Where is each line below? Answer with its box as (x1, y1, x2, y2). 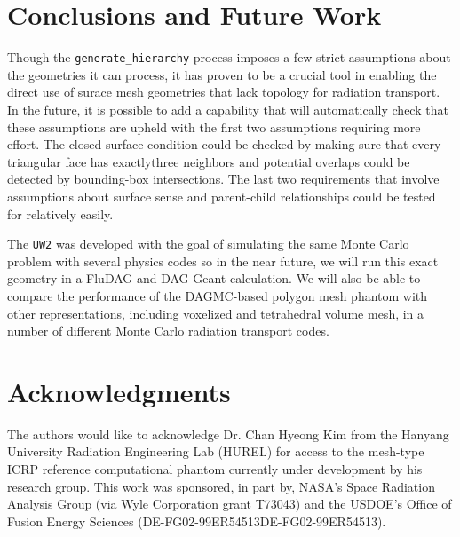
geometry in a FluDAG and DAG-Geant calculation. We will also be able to (7, 269, 421, 288)
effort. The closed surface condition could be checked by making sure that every (7, 135, 441, 154)
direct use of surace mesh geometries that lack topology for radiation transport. (7, 83, 440, 101)
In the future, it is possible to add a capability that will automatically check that (7, 99, 448, 118)
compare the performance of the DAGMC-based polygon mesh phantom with (7, 286, 428, 304)
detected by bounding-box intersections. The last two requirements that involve (7, 170, 440, 188)
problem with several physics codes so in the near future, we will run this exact (7, 251, 439, 270)
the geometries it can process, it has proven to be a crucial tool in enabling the (7, 65, 437, 83)
